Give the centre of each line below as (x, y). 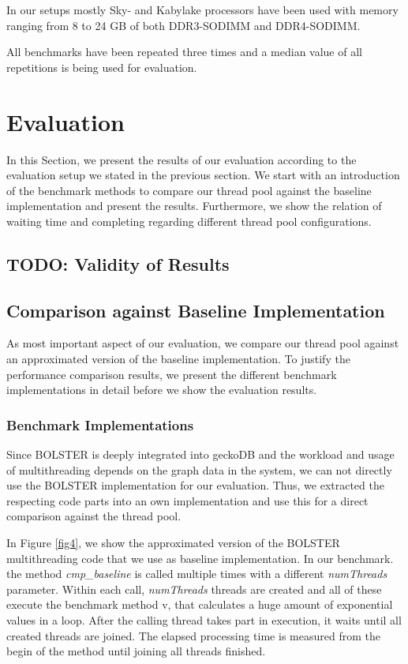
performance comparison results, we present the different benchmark (172, 374)
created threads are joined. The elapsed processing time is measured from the (193, 635)
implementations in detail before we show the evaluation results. (162, 390)
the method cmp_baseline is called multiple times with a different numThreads (197, 574)
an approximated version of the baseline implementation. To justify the (178, 359)
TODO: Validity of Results (118, 263)
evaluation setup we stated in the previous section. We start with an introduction (203, 175)
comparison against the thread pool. (94, 516)
